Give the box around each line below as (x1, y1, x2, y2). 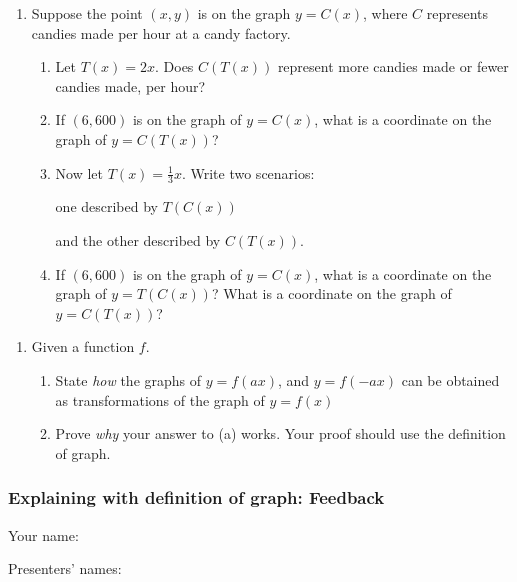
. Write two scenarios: (181, 162, 315, 183)
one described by (55, 196, 158, 217)
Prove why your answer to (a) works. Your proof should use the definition (55, 423, 506, 444)
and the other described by (55, 229, 221, 250)
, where (363, 3, 408, 23)
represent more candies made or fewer (277, 56, 509, 77)
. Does (155, 56, 194, 77)
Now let (55, 162, 104, 183)
